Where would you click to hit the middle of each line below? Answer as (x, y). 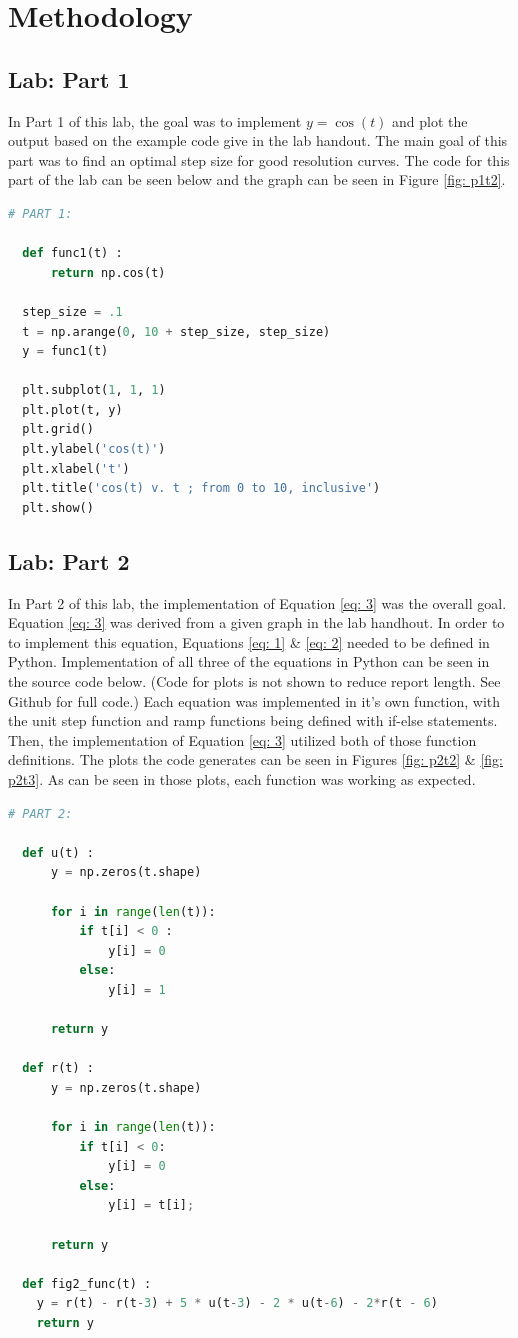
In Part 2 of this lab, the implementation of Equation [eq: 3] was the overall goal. (257, 602)
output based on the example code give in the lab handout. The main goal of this (258, 140)
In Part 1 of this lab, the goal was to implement (155, 120)
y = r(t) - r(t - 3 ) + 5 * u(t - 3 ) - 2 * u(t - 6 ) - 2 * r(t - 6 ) (237, 1303)
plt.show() (58, 507)
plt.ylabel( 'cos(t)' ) (94, 449)
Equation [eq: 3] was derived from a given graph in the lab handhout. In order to (256, 622)
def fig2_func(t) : (87, 1283)
